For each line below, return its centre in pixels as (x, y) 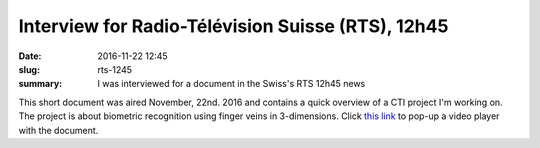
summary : (40, 84)
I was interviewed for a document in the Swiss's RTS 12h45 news (231, 84)
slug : (29, 69)
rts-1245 (115, 69)
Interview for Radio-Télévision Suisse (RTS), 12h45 (233, 26)
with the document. (58, 130)
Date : (30, 56)
